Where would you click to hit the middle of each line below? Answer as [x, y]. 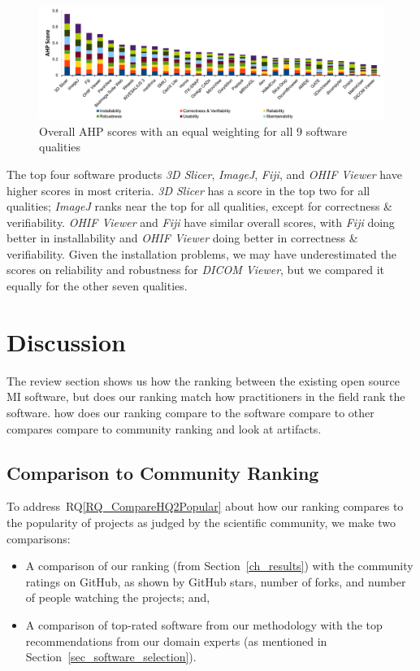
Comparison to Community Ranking [163, 472]
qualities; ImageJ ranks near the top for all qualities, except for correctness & [199, 206]
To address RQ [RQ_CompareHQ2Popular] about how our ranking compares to [205, 506]
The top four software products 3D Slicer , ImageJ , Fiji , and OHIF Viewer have [204, 174]
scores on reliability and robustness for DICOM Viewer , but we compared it [196, 270]
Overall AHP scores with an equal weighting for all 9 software [193, 131]
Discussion [66, 341]
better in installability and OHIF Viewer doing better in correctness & [182, 238]
